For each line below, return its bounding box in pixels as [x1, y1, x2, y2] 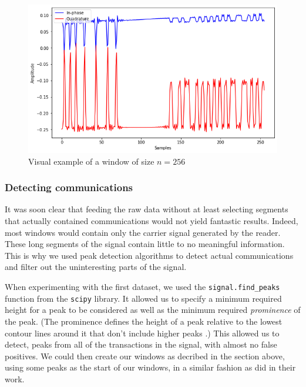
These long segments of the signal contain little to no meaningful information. [5, 238, 285, 250]
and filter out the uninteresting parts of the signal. [5, 261, 187, 273]
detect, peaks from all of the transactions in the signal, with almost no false [5, 338, 277, 351]
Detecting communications [5, 180, 133, 195]
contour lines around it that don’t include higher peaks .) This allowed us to [5, 326, 280, 339]
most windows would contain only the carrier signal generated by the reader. [5, 226, 281, 238]
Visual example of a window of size [28, 155, 154, 167]
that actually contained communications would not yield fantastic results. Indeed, [5, 215, 298, 227]
